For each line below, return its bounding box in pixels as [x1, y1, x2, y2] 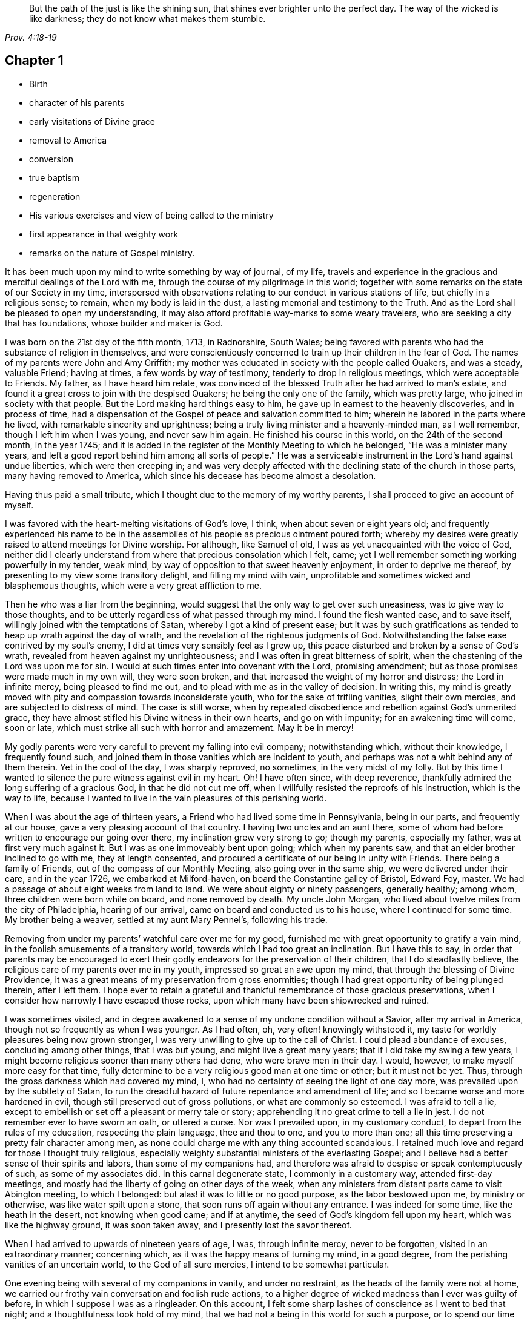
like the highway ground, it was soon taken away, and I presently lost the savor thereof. [5, 1219, 352, 1230]
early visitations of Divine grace [29, 116, 155, 127]
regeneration [29, 191, 81, 202]
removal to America [29, 134, 107, 145]
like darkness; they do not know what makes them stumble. [29, 13, 266, 24]
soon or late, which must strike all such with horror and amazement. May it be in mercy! [5, 722, 354, 733]
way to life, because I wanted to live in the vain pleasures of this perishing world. [5, 792, 327, 803]
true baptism [29, 172, 79, 183]
